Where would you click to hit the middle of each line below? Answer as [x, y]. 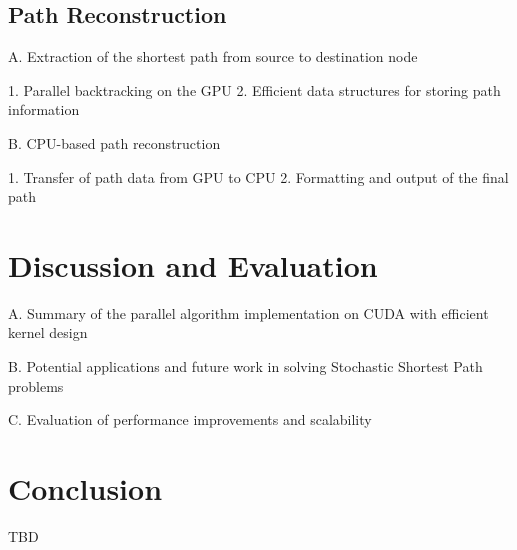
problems [36, 385]
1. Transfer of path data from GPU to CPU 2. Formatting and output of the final [258, 176]
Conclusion [85, 488]
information [44, 109]
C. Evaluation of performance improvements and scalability [190, 419]
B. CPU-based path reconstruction [114, 142]
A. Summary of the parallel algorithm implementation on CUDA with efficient [248, 312]
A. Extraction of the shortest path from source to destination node [213, 56]
